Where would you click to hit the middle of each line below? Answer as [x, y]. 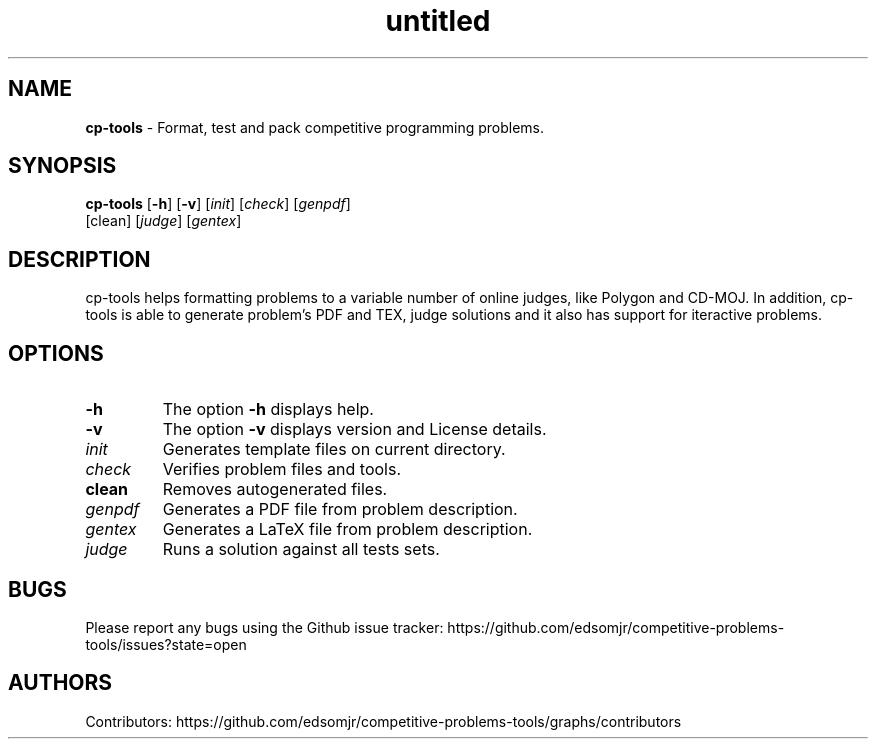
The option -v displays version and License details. [354, 429]
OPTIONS [56, 353]
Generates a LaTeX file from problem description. [347, 529]
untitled [438, 21]
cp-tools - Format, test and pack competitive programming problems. [315, 127]
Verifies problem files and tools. [281, 469]
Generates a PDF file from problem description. [340, 509]
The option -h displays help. [268, 409]
